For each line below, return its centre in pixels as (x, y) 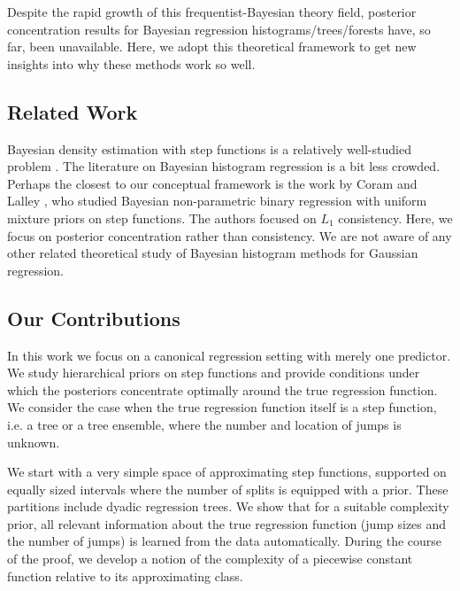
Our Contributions (94, 318)
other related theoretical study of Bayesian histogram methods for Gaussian (213, 253)
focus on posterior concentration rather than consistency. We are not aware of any (230, 235)
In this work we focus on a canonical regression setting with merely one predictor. (229, 355)
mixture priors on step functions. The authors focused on (162, 218)
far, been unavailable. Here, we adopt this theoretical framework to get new (212, 47)
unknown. (34, 442)
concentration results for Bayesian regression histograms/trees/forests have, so (219, 29)
